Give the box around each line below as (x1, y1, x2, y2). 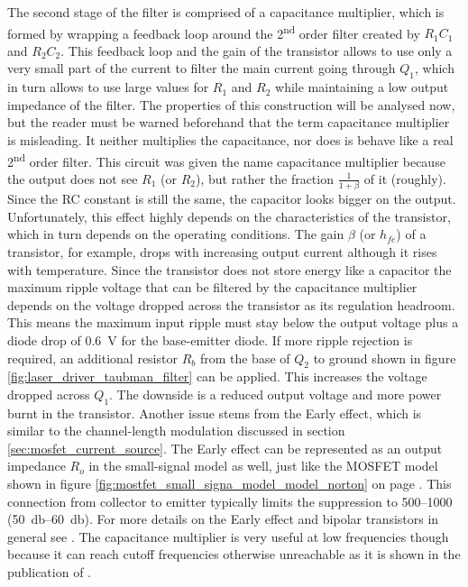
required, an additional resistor (7, 348, 178, 367)
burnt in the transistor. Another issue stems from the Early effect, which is (7, 403, 422, 422)
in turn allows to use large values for (7, 78, 209, 96)
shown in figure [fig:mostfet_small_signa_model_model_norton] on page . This (7, 474, 452, 493)
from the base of (199, 348, 290, 367)
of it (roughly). (363, 169, 446, 188)
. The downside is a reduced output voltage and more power (109, 384, 442, 403)
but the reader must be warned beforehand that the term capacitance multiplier (7, 113, 450, 132)
